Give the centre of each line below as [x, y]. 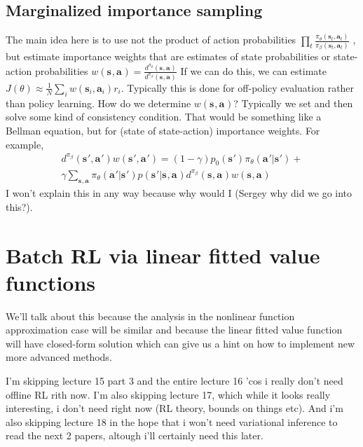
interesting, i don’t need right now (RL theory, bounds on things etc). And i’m [174, 408]
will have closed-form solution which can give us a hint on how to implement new [180, 343]
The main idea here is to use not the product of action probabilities [151, 40]
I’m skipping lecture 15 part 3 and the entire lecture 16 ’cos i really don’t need [174, 381]
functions [51, 282]
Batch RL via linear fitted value [163, 255]
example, [25, 144]
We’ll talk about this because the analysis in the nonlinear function [150, 316]
